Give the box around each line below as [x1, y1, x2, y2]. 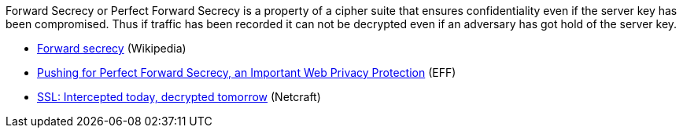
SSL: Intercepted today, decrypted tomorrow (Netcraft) [37, 90, 321, 103]
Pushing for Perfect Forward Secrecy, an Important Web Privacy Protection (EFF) [37, 66, 456, 79]
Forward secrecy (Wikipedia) [37, 42, 186, 55]
